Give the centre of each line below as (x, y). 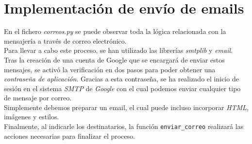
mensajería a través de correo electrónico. (65, 40)
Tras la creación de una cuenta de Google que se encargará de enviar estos (114, 59)
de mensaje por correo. (38, 98)
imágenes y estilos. (32, 117)
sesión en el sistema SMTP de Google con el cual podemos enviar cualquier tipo (122, 88)
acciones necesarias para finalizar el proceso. (69, 136)
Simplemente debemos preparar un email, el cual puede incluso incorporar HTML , (126, 107)
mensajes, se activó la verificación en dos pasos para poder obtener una (110, 69)
